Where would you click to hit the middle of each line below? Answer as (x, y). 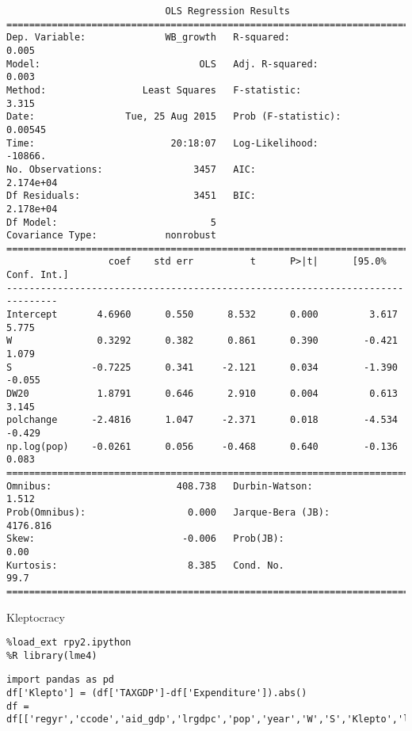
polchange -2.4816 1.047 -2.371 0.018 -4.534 (202, 420)
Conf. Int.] (38, 275)
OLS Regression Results (227, 11)
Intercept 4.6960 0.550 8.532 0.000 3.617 (202, 315)
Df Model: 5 (111, 222)
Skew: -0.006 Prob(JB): (145, 539)
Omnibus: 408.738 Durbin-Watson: (160, 486)
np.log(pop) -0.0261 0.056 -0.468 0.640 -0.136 (202, 446)
